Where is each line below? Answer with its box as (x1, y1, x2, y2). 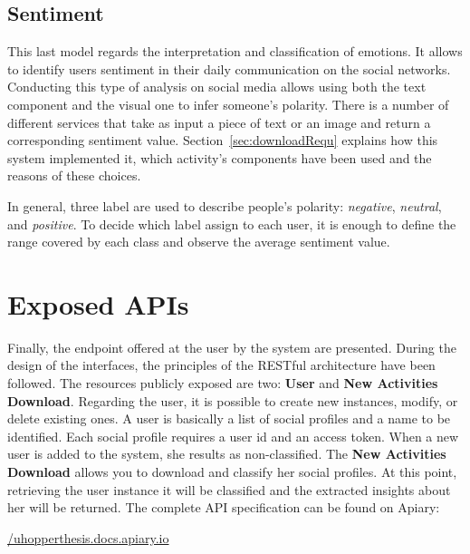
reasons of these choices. (7, 166, 141, 185)
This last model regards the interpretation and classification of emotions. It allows (7, 42, 463, 61)
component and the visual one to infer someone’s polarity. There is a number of (7, 94, 449, 113)
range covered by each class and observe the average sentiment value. (7, 232, 390, 251)
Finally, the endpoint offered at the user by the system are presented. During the (7, 337, 456, 356)
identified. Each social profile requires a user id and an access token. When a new (7, 426, 459, 445)
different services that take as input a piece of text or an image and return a (7, 112, 431, 131)
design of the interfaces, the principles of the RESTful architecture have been (7, 355, 436, 374)
